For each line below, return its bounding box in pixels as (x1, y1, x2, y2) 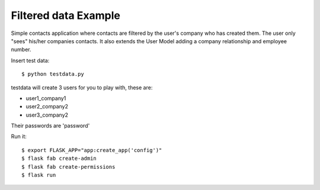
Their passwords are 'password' (11, 122, 90, 130)
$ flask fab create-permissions (21, 163, 116, 170)
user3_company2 (25, 111, 68, 118)
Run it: (11, 133, 27, 140)
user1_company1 (25, 95, 66, 102)
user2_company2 (25, 103, 68, 110)
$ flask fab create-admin (21, 155, 97, 162)
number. (11, 46, 31, 53)
